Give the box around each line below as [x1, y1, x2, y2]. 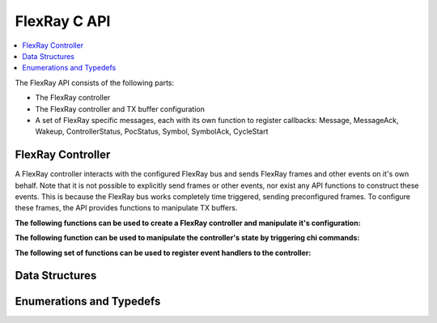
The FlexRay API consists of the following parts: [15, 78, 174, 87]
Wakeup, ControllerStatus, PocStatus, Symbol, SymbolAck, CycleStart [35, 126, 269, 137]
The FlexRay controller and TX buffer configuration [35, 104, 206, 113]
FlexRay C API [15, 12, 111, 30]
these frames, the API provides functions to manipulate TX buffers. [15, 203, 238, 213]
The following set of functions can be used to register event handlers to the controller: [15, 248, 312, 257]
